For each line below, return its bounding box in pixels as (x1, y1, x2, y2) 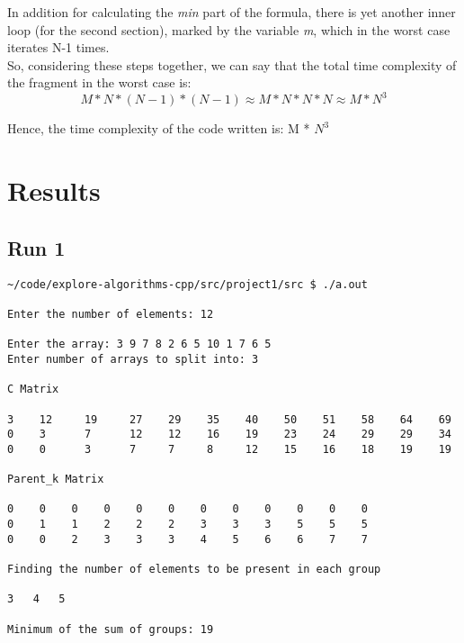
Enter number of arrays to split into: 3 (7, 352, 259, 366)
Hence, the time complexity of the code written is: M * (7, 119, 310, 138)
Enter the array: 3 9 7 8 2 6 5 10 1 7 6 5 (7, 338, 272, 351)
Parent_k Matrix (7, 473, 104, 486)
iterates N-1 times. (7, 38, 110, 57)
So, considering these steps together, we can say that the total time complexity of (7, 55, 457, 74)
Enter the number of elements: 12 (7, 307, 214, 321)
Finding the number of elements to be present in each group (7, 563, 381, 576)
